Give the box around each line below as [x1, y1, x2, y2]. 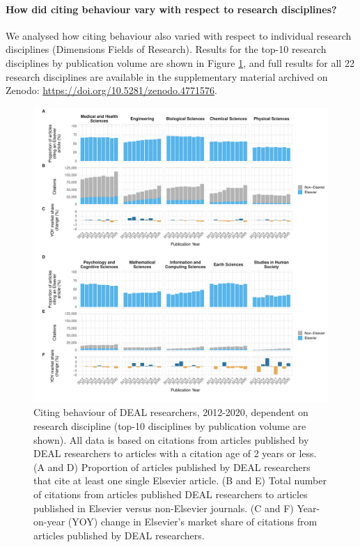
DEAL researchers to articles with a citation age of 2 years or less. [33, 446, 317, 461]
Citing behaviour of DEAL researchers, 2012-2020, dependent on [33, 405, 308, 419]
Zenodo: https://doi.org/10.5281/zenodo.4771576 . [6, 83, 217, 98]
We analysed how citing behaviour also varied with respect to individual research [6, 28, 352, 43]
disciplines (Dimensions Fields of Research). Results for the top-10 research [6, 42, 327, 56]
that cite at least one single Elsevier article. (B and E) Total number [33, 473, 327, 488]
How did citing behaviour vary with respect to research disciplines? [6, 1, 337, 16]
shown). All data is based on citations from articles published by [33, 432, 309, 447]
